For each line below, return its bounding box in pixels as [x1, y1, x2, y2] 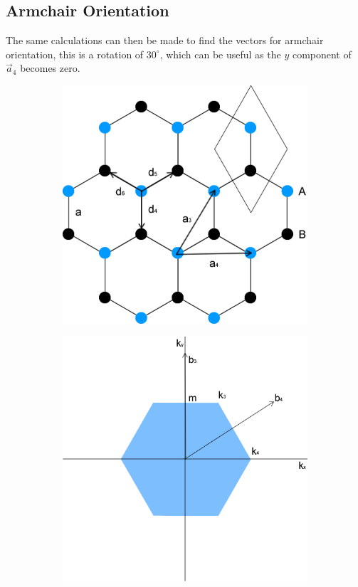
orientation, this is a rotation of [6, 46, 144, 61]
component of [292, 46, 352, 61]
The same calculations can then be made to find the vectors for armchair [6, 33, 324, 48]
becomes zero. [20, 60, 80, 75]
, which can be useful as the [159, 46, 281, 61]
